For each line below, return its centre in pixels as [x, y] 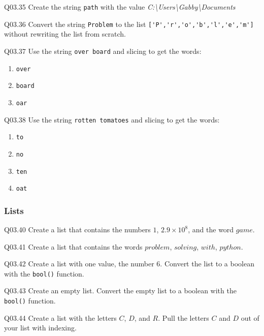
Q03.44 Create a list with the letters [60, 317]
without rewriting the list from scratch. [65, 34]
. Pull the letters [184, 317]
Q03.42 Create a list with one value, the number [79, 264]
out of [250, 317]
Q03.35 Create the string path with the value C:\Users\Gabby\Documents [120, 7]
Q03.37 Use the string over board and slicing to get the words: [103, 51]
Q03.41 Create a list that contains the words [73, 246]
